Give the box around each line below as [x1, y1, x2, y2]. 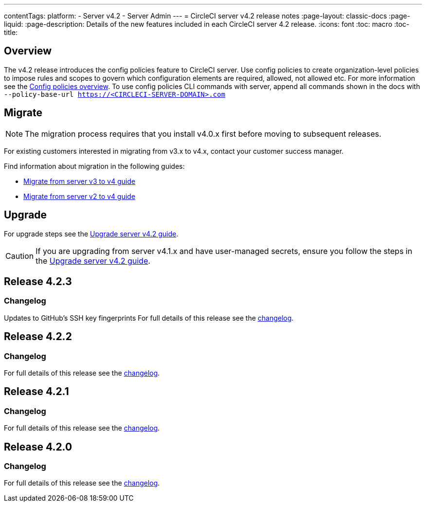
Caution [5, 251, 34, 261]
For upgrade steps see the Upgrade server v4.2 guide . [4, 229, 178, 238]
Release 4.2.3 [4, 275, 72, 288]
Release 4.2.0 [4, 440, 72, 453]
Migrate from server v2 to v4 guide [23, 192, 136, 200]
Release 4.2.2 [4, 330, 72, 343]
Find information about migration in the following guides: [4, 162, 185, 170]
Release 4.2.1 [4, 385, 69, 398]
